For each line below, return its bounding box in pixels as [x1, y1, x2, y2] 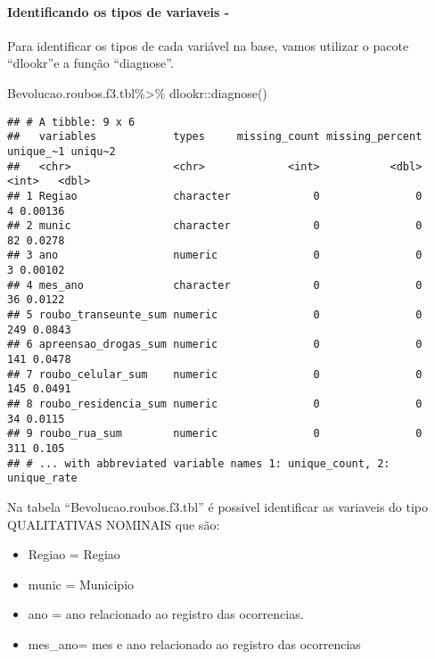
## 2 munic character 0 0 [7, 219, 423, 233]
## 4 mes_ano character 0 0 [7, 278, 423, 292]
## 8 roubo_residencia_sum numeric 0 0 [7, 398, 423, 411]
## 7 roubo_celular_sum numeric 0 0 [7, 367, 423, 381]
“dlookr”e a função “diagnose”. [7, 54, 174, 72]
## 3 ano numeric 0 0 [7, 249, 423, 262]
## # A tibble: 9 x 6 [7, 115, 135, 128]
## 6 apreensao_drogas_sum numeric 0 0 [7, 338, 423, 351]
